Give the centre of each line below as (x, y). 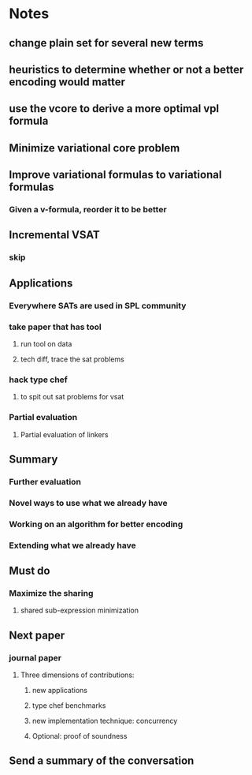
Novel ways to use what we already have (88, 503)
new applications (59, 691)
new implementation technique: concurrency (105, 721)
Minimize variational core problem (94, 148)
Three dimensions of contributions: (77, 675)
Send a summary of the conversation (102, 761)
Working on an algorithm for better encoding (96, 524)
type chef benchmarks (69, 706)
